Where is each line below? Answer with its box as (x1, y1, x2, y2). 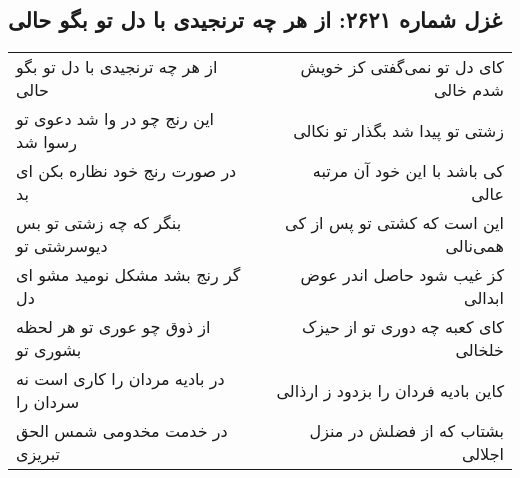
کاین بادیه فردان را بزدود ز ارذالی (276, 378, 504, 402)
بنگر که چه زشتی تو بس (16, 211, 182, 235)
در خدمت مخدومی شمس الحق (16, 419, 228, 443)
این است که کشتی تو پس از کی (285, 211, 504, 235)
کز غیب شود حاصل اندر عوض (300, 263, 504, 287)
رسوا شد (16, 130, 77, 154)
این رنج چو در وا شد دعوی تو (16, 107, 215, 131)
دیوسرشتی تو (16, 234, 108, 258)
